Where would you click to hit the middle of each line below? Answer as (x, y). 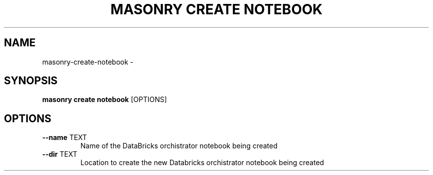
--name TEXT (65, 138)
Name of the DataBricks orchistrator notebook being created (179, 146)
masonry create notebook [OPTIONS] (105, 100)
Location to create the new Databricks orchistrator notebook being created (202, 163)
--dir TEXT (60, 154)
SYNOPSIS (31, 81)
